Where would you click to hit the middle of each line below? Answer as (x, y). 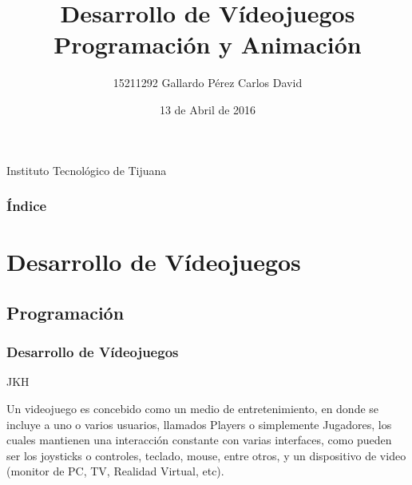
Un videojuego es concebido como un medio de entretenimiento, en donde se (193, 408)
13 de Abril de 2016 (208, 109)
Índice (27, 206)
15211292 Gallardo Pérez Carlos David (208, 83)
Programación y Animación (208, 44)
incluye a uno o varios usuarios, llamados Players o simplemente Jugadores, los (199, 424)
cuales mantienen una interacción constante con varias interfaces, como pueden (199, 440)
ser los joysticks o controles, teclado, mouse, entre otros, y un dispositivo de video (206, 455)
